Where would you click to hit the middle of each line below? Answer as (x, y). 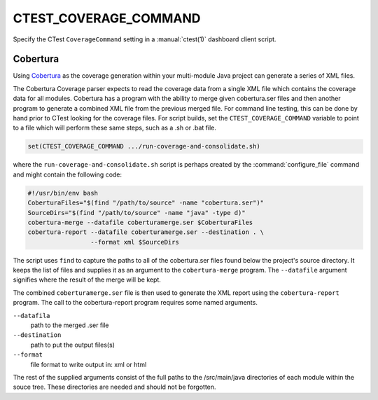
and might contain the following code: (68, 174)
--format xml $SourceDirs (135, 242)
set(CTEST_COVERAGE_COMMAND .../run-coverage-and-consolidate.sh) (144, 146)
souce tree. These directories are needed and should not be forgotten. (114, 387)
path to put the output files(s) (73, 345)
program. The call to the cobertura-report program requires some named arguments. (135, 303)
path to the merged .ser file (70, 325)
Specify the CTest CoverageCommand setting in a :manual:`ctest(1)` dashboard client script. (145, 39)
